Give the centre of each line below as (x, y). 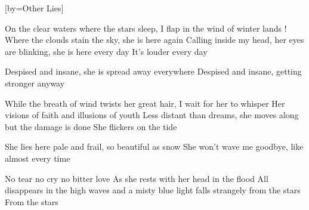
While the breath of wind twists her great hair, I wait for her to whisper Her (145, 103)
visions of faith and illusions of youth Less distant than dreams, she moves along (152, 115)
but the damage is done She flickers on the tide (91, 126)
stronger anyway (35, 83)
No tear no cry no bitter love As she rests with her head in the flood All (137, 178)
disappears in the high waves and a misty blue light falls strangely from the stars (153, 190)
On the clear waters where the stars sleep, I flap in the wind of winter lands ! (146, 28)
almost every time (38, 158)
